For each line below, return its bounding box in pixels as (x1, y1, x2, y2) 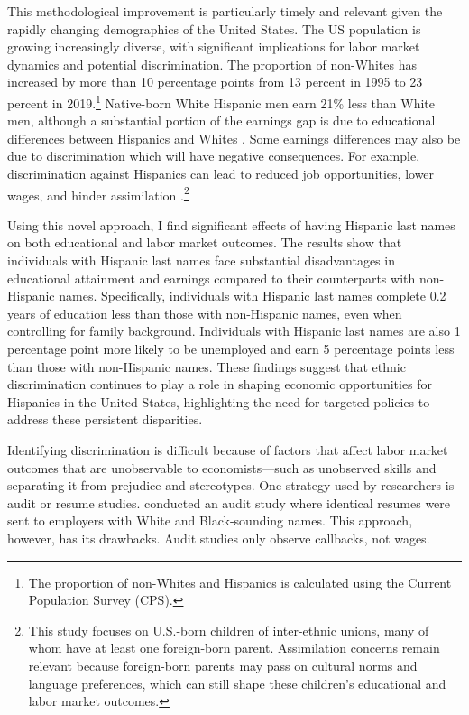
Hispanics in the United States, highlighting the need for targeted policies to (7, 392, 430, 411)
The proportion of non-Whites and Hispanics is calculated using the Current (28, 572, 452, 591)
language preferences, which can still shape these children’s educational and (28, 673, 446, 692)
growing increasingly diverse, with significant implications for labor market (7, 37, 420, 56)
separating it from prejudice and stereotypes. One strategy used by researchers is (7, 476, 455, 495)
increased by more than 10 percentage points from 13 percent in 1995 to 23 (7, 72, 423, 91)
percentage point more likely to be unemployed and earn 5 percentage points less (7, 339, 455, 357)
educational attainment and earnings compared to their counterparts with (7, 268, 416, 287)
